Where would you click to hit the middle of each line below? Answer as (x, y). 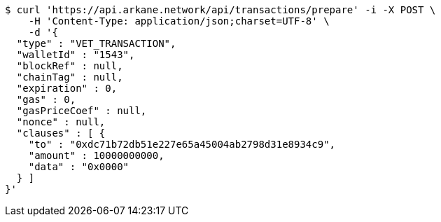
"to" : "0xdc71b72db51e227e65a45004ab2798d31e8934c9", (182, 144)
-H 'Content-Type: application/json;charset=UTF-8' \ (179, 21)
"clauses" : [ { (61, 133)
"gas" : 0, (46, 99)
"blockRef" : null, (70, 66)
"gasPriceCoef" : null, (82, 111)
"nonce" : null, (61, 122)
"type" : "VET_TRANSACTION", (96, 43)
